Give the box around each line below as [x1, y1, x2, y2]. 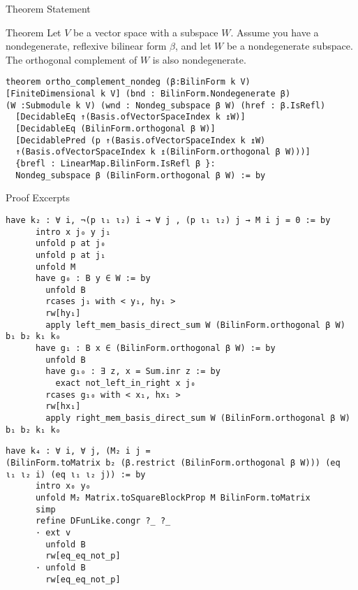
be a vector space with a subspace [73, 24, 218, 39]
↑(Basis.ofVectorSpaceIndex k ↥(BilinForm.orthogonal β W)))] [15, 147, 311, 157]
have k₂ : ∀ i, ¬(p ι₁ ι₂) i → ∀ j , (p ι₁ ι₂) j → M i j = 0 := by [6, 215, 331, 225]
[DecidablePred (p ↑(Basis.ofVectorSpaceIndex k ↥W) [15, 135, 266, 145]
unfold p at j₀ [35, 238, 106, 249]
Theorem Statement [6, 1, 91, 15]
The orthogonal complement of [6, 52, 137, 66]
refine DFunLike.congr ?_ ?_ [35, 516, 171, 526]
